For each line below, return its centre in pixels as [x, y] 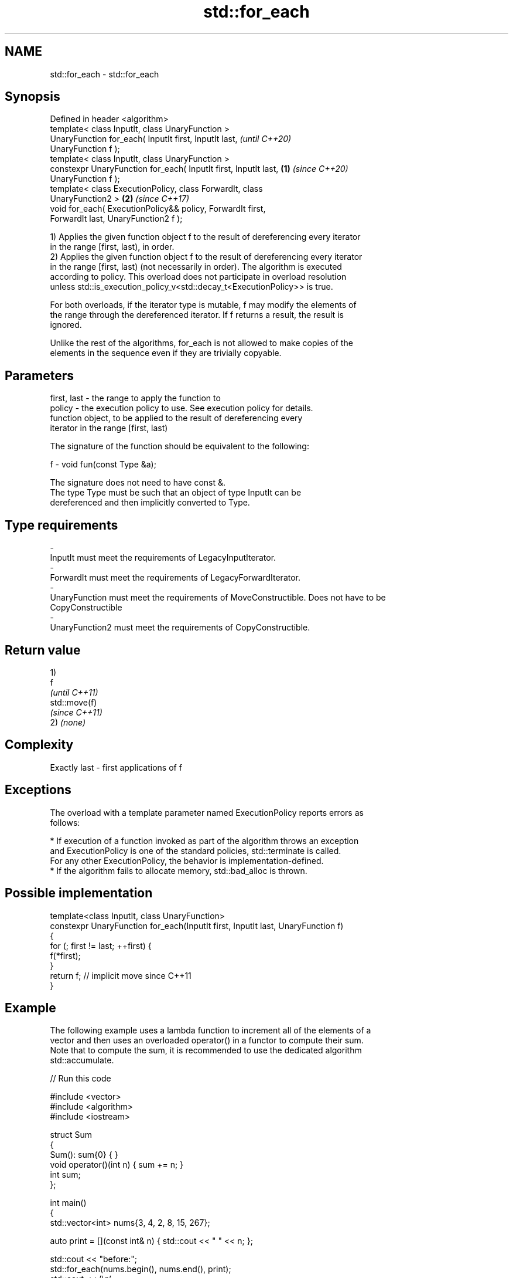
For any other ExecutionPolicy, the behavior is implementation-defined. [187, 860]
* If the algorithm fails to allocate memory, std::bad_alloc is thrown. [179, 870]
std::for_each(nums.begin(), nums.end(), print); [141, 1269]
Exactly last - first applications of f [116, 767]
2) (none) [68, 722]
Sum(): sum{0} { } [84, 1155]
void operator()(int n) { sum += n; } [117, 1165]
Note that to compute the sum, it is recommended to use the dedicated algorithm [206, 1050]
